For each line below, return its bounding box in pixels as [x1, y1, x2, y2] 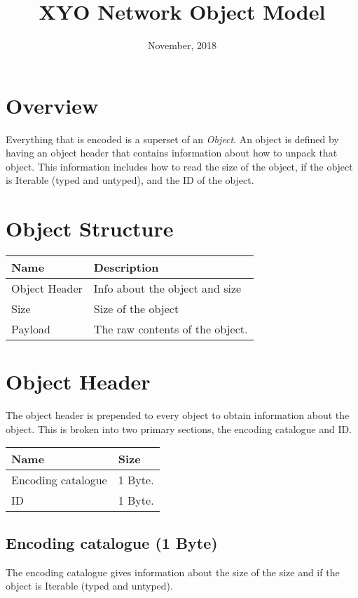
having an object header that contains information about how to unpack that [6, 145, 338, 160]
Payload [11, 321, 50, 338]
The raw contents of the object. [93, 321, 248, 338]
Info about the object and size [93, 280, 242, 297]
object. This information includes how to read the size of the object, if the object [6, 159, 353, 173]
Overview [6, 91, 99, 119]
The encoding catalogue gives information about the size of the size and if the [6, 564, 340, 579]
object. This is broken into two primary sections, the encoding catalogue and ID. [6, 421, 352, 436]
